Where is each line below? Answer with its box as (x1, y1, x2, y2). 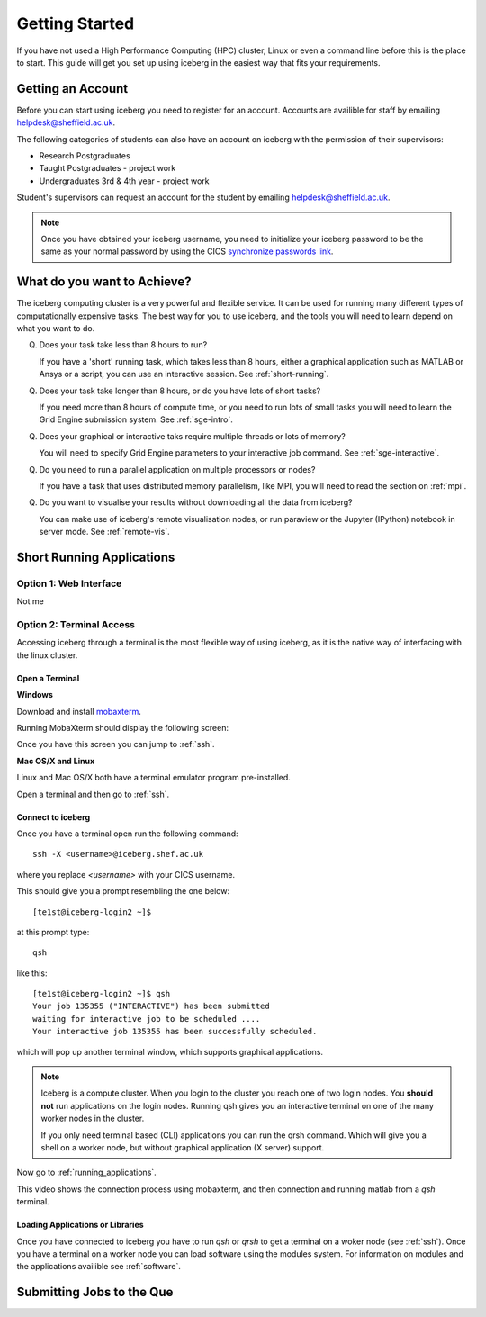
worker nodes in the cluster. (40, 1113, 145, 1124)
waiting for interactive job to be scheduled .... (32, 1014, 261, 1024)
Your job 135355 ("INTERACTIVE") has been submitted (32, 1001, 270, 1012)
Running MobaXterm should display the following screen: (16, 722, 229, 733)
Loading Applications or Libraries (16, 1220, 144, 1231)
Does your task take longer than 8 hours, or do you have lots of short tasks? (39, 385, 321, 396)
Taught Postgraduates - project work (39, 163, 176, 174)
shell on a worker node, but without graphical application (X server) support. (40, 1141, 325, 1152)
